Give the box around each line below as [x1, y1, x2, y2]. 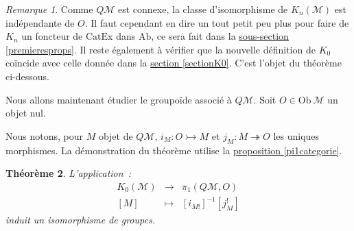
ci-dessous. [5, 69, 49, 83]
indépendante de [5, 15, 75, 29]
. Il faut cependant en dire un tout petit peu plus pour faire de [84, 15, 349, 29]
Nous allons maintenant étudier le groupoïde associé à [5, 92, 232, 106]
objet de [98, 128, 133, 143]
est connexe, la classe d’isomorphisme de [118, 2, 288, 16]
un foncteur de [21, 29, 83, 43]
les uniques [273, 128, 320, 143]
